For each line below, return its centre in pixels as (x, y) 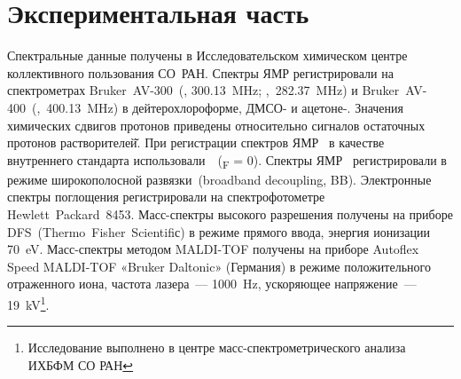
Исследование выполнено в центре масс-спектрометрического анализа (217, 347)
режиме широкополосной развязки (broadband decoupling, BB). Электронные (219, 179)
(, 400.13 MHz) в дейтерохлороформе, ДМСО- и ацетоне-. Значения (217, 107)
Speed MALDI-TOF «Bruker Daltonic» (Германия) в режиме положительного (219, 266)
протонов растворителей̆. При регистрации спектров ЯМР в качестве (196, 142)
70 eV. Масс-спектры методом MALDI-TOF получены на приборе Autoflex (213, 249)
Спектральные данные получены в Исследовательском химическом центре (207, 55)
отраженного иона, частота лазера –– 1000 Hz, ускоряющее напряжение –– (212, 284)
